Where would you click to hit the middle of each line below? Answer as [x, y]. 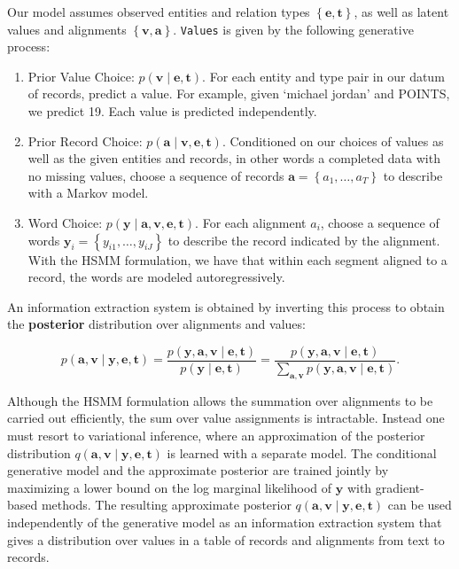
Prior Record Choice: [85, 140]
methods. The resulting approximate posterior [166, 505]
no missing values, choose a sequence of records [156, 175]
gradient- [400, 487]
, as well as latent [401, 12]
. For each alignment [251, 222]
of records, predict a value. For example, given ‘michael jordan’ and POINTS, [239, 94]
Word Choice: [65, 222]
